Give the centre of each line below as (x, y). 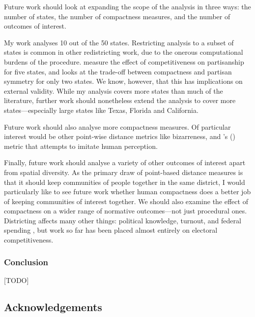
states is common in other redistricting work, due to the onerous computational (124, 52)
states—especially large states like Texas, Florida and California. (101, 110)
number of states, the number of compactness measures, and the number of (117, 16)
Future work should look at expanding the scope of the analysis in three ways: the (127, 6)
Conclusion (26, 262)
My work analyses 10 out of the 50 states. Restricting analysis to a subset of (119, 42)
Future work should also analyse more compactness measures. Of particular (117, 126)
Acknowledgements (53, 306)
